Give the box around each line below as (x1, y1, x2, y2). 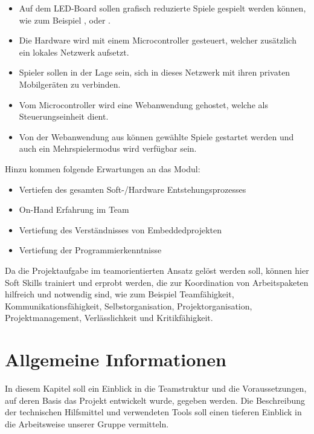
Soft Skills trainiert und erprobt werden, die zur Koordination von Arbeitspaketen (5, 276, 309, 288)
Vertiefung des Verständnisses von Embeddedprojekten (19, 223, 222, 236)
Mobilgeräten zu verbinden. (19, 77, 121, 90)
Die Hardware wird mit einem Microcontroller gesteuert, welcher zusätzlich (19, 34, 296, 47)
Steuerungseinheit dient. (19, 110, 109, 123)
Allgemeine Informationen (5, 347, 226, 372)
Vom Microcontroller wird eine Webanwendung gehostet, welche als (19, 98, 268, 111)
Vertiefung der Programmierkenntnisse (19, 244, 162, 256)
